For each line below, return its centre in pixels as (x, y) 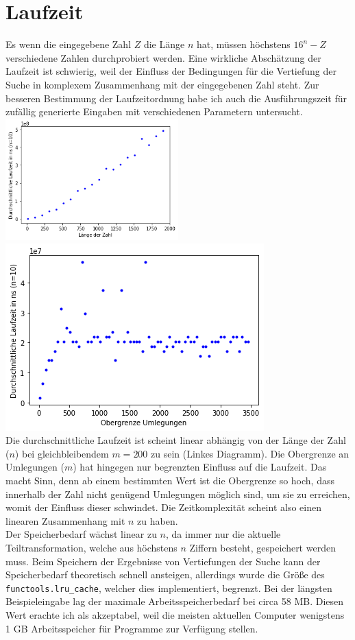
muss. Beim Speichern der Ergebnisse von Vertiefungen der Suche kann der (163, 561)
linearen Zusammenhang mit (65, 520)
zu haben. (158, 520)
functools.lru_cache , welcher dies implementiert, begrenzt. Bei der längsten (169, 588)
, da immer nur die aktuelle (223, 534)
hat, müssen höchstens (243, 44)
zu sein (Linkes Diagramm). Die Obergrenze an (250, 453)
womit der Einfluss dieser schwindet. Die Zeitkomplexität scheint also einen (163, 507)
